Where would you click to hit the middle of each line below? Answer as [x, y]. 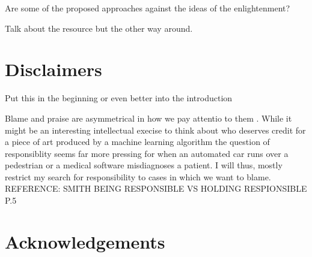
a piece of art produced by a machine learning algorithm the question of [137, 142]
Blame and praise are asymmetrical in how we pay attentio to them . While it [148, 118]
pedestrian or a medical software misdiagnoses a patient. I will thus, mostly [144, 165]
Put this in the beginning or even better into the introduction [119, 98]
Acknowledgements [85, 241]
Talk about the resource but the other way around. [99, 28]
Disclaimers [54, 69]
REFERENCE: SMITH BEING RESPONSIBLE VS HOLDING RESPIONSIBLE [156, 188]
